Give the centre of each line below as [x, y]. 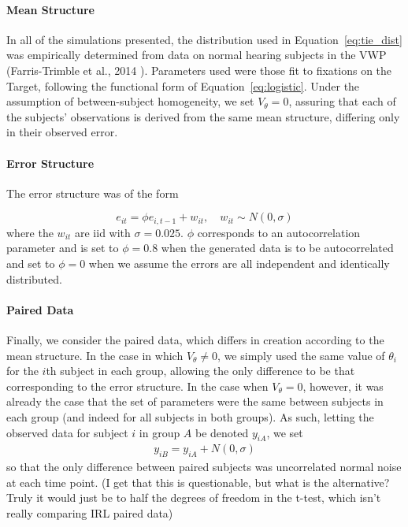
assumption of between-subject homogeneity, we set [130, 101]
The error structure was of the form [93, 193]
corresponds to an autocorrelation [279, 232]
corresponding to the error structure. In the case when [137, 386]
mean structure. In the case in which [95, 355]
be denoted [222, 432]
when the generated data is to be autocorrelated [277, 248]
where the [30, 232]
